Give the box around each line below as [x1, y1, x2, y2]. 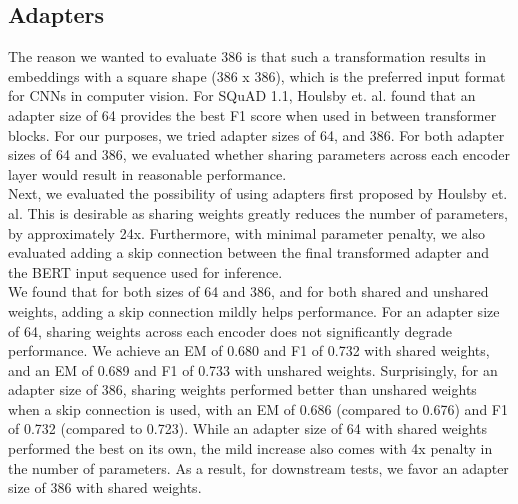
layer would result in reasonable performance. [8, 163, 287, 184]
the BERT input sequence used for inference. [8, 261, 283, 282]
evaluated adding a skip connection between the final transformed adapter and [8, 242, 489, 263]
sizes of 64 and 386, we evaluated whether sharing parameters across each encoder [8, 144, 510, 165]
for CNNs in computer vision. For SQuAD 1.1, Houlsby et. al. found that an [8, 85, 476, 106]
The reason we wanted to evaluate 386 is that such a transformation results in [8, 46, 487, 67]
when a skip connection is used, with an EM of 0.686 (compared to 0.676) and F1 [8, 398, 508, 419]
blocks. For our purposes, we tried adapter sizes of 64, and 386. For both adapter [8, 124, 505, 145]
